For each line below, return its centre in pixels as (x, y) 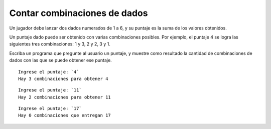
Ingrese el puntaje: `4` (49, 72)
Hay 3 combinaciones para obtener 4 (63, 78)
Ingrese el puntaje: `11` (50, 90)
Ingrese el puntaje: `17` (50, 108)
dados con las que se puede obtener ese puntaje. (61, 60)
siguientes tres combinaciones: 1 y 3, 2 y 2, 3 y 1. (60, 44)
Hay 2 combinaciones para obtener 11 (65, 97)
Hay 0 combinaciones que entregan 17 (65, 115)
